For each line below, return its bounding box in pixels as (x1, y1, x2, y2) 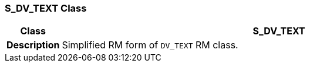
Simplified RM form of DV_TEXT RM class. (62, 39, 238, 51)
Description (6, 39, 60, 51)
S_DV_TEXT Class (5, 2, 87, 14)
